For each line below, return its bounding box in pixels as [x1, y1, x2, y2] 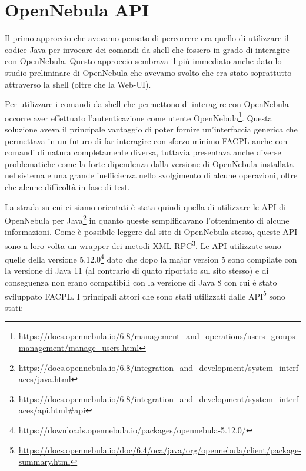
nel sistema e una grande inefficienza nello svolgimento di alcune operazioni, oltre [5, 169, 298, 181]
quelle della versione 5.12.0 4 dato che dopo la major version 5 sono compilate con [5, 251, 297, 265]
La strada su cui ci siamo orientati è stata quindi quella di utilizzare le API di [5, 200, 286, 213]
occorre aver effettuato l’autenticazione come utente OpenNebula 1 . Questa [5, 110, 272, 124]
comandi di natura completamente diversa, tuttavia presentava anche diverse [5, 146, 281, 158]
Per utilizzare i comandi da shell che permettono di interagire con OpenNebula [5, 98, 289, 110]
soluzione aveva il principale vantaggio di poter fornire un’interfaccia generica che [5, 122, 298, 135]
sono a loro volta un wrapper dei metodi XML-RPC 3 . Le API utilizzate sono [5, 237, 281, 251]
